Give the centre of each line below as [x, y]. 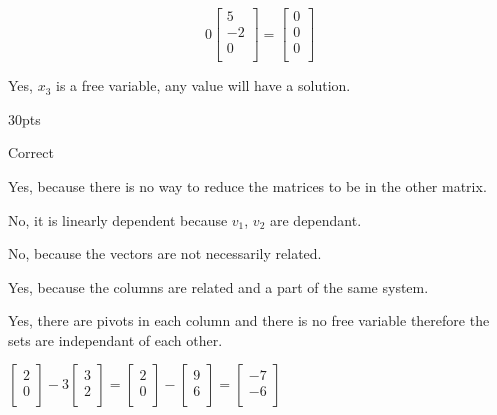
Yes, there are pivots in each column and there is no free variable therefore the [249, 320]
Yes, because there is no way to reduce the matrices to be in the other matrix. [247, 185]
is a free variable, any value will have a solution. [203, 85]
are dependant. [316, 219]
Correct [31, 152]
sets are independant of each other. [115, 339]
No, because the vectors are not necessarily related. [165, 253]
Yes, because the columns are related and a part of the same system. [218, 286]
